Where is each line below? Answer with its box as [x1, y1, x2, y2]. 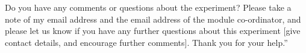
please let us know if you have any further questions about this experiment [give [5, 24, 301, 37]
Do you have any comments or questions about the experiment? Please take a [5, 1, 292, 13]
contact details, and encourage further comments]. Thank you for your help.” [5, 36, 288, 48]
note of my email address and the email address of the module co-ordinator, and [5, 13, 301, 25]
